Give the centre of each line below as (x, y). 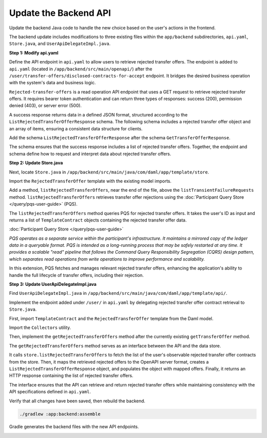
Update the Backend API (60, 13)
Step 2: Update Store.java (36, 163)
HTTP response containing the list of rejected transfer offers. (71, 376)
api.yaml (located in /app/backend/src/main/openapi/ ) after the (81, 69)
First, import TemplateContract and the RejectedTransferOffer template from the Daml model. (111, 318)
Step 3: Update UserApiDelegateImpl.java (53, 284)
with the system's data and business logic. (52, 83)
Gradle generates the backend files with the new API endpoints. (74, 427)
